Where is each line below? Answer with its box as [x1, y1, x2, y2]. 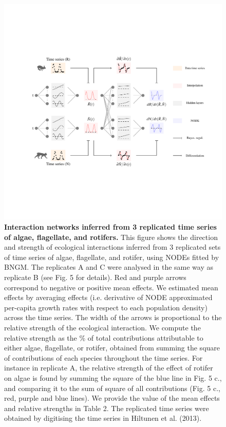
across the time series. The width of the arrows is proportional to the [4, 312, 222, 323]
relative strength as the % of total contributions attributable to [4, 332, 203, 343]
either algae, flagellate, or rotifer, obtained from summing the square [4, 342, 220, 353]
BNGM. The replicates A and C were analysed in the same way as [4, 262, 213, 272]
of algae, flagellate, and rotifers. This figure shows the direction [4, 231, 218, 242]
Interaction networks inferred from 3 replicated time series [4, 221, 217, 232]
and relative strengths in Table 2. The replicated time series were [4, 402, 209, 413]
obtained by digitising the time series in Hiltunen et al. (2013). [4, 413, 202, 423]
